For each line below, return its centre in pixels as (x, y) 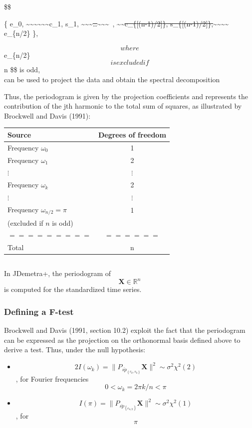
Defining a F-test (39, 311)
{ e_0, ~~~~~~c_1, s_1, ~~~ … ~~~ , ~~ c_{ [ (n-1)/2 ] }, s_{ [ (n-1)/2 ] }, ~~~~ (117, 23)
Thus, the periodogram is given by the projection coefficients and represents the (126, 96)
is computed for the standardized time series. (73, 289)
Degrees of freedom (132, 134)
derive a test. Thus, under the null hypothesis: (75, 350)
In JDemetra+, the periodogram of (58, 273)
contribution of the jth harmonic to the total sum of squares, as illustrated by (123, 106)
